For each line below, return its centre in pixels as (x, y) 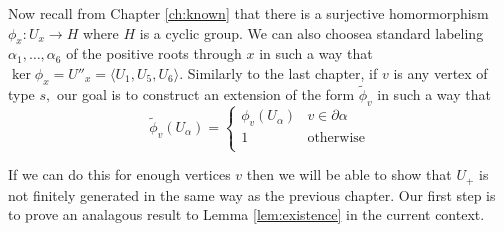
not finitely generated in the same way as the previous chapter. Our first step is (252, 194)
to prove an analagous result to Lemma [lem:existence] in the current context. (246, 214)
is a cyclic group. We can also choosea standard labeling (311, 32)
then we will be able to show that (349, 174)
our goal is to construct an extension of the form (205, 94)
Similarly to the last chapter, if (282, 72)
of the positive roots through (154, 53)
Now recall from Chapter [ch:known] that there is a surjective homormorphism (248, 13)
